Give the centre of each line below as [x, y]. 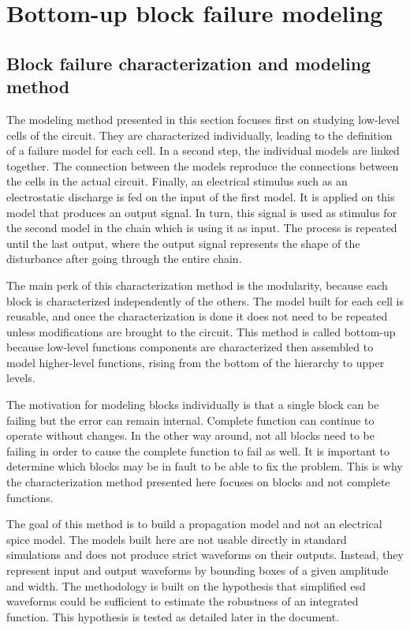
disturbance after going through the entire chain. [124, 259]
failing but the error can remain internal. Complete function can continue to [190, 420]
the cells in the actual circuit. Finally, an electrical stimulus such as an [177, 181]
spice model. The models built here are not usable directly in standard [177, 539]
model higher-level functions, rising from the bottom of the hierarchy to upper [196, 362]
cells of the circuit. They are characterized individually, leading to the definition [199, 135]
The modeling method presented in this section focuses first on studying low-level [203, 119]
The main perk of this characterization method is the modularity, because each [197, 285]
